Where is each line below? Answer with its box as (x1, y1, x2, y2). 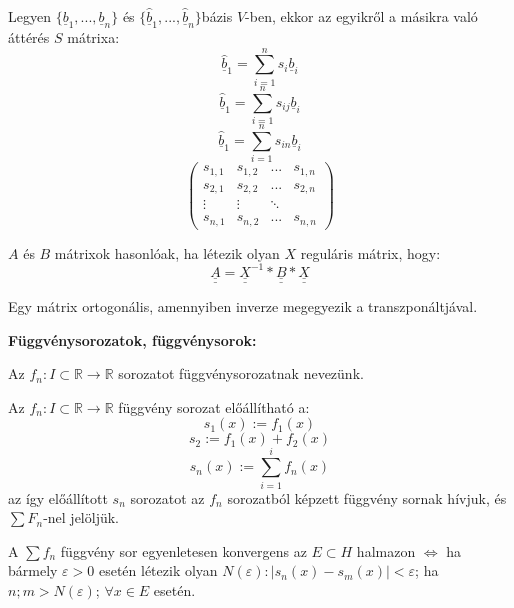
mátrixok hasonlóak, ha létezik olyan (54, 242, 280, 263)
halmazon (356, 540, 416, 561)
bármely (8, 560, 58, 581)
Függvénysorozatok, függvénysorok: (8, 329, 257, 350)
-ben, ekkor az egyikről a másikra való (245, 6, 478, 26)
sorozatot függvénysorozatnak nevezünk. (118, 363, 364, 384)
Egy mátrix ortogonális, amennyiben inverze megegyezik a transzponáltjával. (8, 296, 478, 317)
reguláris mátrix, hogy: (300, 242, 441, 263)
